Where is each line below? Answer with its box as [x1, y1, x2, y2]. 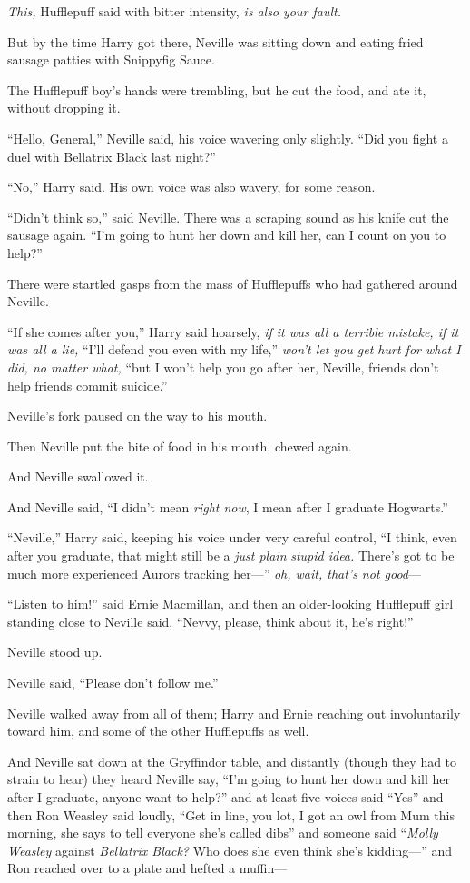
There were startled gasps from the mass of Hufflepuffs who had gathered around [7, 273, 458, 293]
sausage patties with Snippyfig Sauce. [7, 50, 215, 69]
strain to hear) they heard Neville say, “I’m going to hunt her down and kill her [7, 769, 451, 789]
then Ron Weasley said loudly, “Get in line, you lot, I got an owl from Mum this [7, 805, 455, 824]
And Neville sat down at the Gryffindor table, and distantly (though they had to [7, 751, 457, 770]
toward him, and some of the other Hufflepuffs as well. [7, 721, 309, 740]
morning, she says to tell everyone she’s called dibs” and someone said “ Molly [7, 823, 438, 842]
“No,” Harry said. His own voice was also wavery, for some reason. [7, 177, 376, 196]
